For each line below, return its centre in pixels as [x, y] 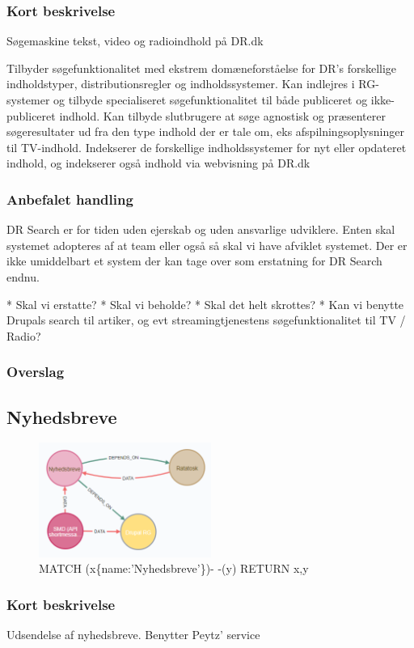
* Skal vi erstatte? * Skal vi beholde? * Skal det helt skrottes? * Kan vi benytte [205, 304]
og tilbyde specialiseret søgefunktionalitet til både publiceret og [211, 100]
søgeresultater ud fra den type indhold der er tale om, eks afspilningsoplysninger [205, 131]
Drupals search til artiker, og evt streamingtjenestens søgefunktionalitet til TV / [206, 320]
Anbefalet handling [70, 199]
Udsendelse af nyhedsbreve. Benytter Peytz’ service [133, 635]
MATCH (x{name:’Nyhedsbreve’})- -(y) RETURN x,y [174, 568]
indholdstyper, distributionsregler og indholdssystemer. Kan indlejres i [181, 84]
